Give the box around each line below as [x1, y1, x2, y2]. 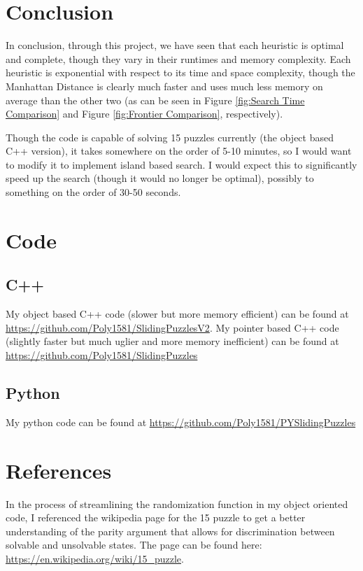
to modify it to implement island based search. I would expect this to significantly [6, 157, 357, 171]
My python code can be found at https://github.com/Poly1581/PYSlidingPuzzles [6, 414, 356, 429]
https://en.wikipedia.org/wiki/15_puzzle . [6, 551, 184, 565]
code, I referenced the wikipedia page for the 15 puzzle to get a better [6, 510, 306, 525]
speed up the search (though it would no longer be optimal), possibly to [6, 171, 314, 185]
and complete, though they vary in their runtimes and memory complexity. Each [6, 51, 351, 66]
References [6, 456, 112, 484]
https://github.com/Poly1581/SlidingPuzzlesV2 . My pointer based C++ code [6, 320, 339, 334]
